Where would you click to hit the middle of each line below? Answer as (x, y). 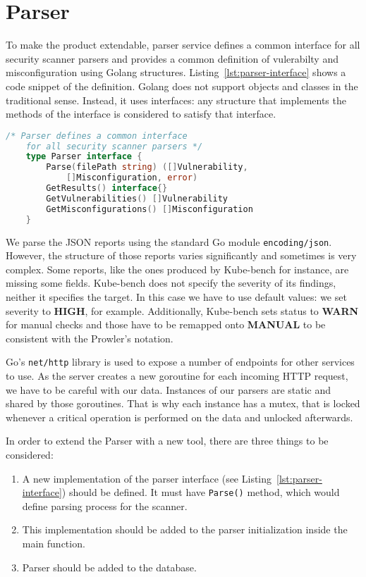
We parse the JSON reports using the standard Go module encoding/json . (169, 241)
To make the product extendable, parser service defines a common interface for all (183, 45)
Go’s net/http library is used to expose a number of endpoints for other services (180, 362)
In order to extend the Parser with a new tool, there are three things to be (167, 441)
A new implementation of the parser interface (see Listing (147, 478)
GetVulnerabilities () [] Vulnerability (137, 198)
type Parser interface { (84, 157)
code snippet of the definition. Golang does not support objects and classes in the (182, 86)
